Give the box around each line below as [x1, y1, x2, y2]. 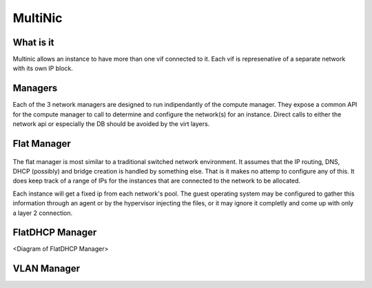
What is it [12, 37, 54, 48]
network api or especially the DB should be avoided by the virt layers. [12, 120, 210, 128]
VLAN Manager [12, 263, 81, 275]
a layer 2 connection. [12, 209, 73, 217]
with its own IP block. [12, 64, 74, 72]
